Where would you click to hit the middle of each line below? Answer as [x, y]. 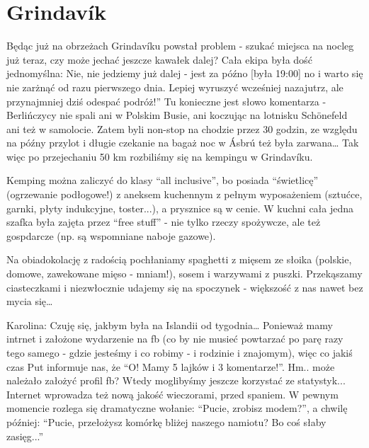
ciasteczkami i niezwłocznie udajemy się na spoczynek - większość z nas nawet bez [185, 287]
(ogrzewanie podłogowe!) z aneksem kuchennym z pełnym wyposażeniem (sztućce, [184, 194]
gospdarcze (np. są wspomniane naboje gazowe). [111, 235]
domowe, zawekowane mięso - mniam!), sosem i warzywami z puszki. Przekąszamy [184, 274]
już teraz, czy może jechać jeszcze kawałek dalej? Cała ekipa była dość [159, 59]
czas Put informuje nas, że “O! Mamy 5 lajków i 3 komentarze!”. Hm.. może [171, 366]
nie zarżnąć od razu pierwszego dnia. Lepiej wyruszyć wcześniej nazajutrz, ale [175, 87]
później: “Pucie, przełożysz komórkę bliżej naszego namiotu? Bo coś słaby [166, 421]
